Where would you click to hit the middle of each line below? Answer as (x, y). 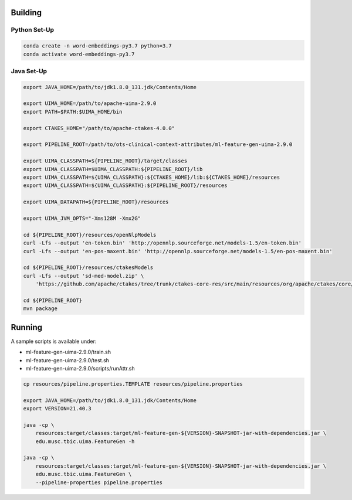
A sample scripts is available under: (54, 341)
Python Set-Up (33, 30)
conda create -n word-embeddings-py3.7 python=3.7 (98, 46)
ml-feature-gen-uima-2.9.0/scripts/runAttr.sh (80, 368)
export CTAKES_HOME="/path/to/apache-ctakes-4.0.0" (99, 128)
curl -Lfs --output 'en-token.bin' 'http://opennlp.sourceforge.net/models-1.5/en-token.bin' (163, 243)
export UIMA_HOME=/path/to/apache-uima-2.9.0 (90, 103)
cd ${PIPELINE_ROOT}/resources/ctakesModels (88, 268)
